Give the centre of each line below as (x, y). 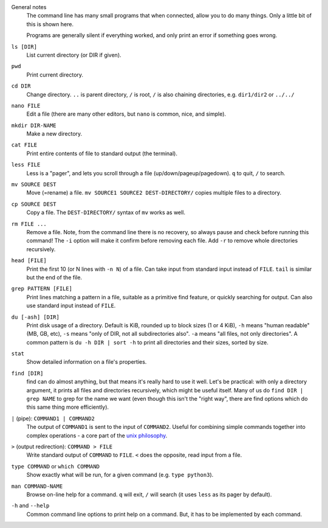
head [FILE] (29, 261)
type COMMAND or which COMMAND (56, 466)
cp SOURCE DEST (34, 204)
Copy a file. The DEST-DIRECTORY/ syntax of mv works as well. (106, 212)
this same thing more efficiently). (68, 407)
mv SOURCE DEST (34, 185)
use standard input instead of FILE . (71, 306)
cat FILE (24, 145)
